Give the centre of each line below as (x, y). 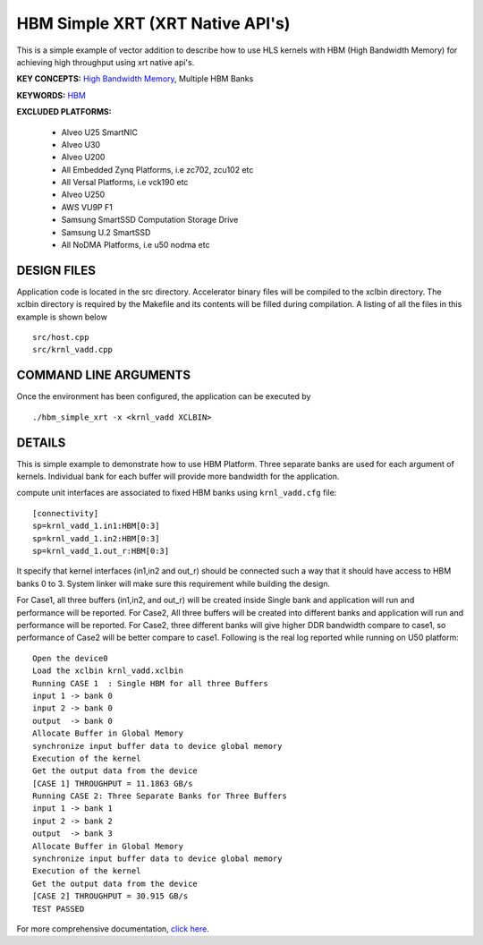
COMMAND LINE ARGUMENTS (104, 375)
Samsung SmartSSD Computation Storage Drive (150, 220)
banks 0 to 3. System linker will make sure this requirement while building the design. (174, 583)
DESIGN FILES (56, 270)
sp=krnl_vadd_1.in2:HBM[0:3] (96, 538)
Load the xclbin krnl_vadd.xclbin (108, 671)
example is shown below (62, 317)
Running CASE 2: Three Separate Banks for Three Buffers (160, 796)
